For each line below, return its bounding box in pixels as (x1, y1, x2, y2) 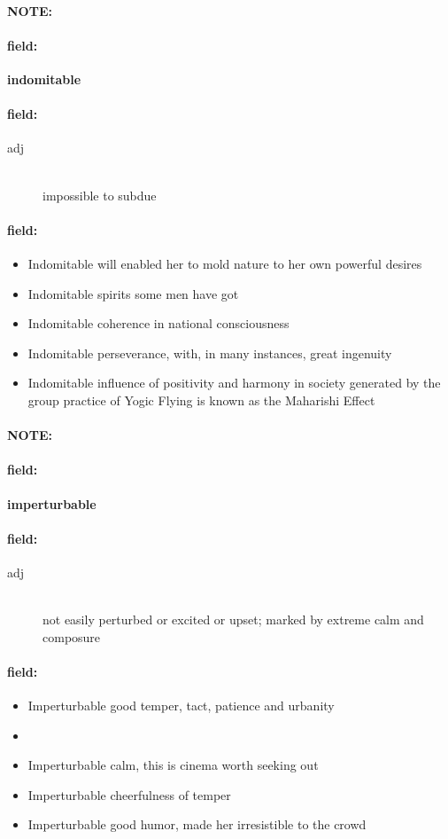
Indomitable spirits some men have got (27, 284, 239, 302)
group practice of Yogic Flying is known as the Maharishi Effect (27, 390, 375, 409)
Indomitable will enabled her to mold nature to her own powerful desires (27, 254, 422, 272)
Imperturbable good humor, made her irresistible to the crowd (27, 815, 367, 834)
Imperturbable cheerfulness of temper (27, 785, 231, 804)
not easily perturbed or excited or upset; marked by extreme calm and (42, 610, 424, 629)
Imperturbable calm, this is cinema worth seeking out (27, 756, 319, 774)
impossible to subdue (42, 185, 157, 204)
